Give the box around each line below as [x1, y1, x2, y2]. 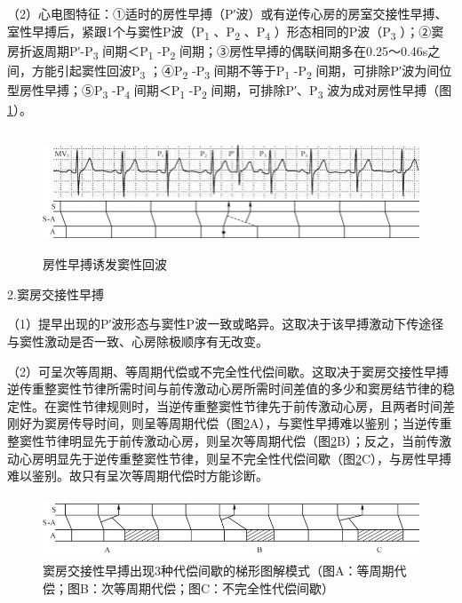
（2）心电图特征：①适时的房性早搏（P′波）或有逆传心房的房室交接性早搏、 [7, 4, 448, 22]
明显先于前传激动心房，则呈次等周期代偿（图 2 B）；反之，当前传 [68, 432, 439, 450]
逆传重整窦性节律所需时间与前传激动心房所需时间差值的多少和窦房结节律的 [7, 379, 442, 398]
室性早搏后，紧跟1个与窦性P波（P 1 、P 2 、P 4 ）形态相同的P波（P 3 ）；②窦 [7, 21, 444, 43]
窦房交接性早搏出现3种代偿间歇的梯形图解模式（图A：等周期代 [43, 561, 407, 580]
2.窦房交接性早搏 [7, 284, 104, 303]
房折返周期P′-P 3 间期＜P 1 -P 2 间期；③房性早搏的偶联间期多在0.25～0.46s [7, 41, 428, 62]
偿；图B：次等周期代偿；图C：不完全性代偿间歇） [43, 579, 335, 597]
